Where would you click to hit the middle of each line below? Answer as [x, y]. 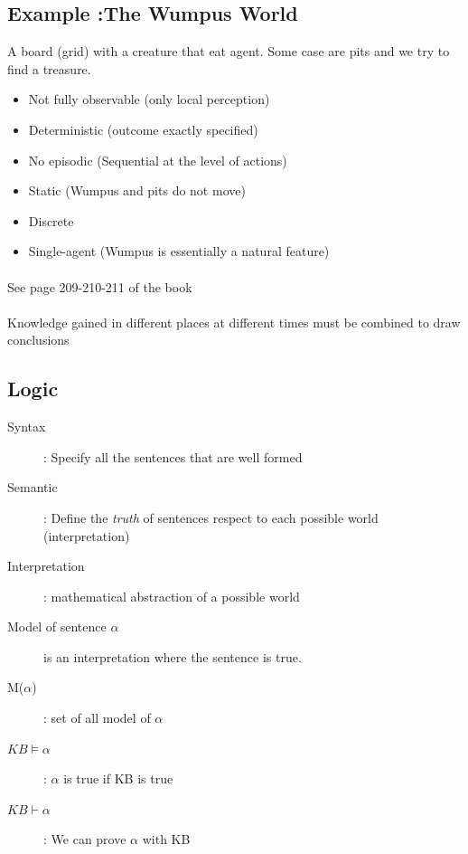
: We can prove [85, 839]
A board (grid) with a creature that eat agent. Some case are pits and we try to [229, 51]
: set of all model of [97, 718]
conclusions [38, 340]
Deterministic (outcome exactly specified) [143, 129]
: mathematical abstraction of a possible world [172, 596]
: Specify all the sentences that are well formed [173, 456]
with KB [166, 839]
